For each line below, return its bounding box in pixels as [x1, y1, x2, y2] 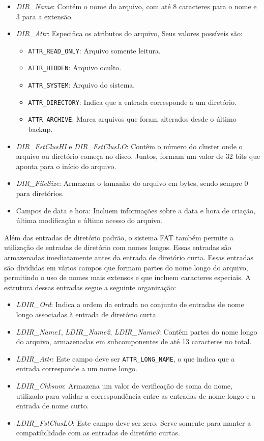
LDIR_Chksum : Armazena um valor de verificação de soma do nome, [16, 380, 232, 391]
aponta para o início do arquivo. [16, 160, 116, 171]
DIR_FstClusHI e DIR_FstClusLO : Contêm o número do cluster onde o [16, 141, 243, 151]
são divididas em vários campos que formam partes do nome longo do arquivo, [4, 262, 248, 272]
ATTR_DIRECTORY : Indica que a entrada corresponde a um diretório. [28, 96, 237, 107]
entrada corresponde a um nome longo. [16, 363, 137, 374]
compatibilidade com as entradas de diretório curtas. [16, 427, 180, 438]
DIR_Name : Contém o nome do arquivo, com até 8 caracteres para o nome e [16, 1, 257, 11]
